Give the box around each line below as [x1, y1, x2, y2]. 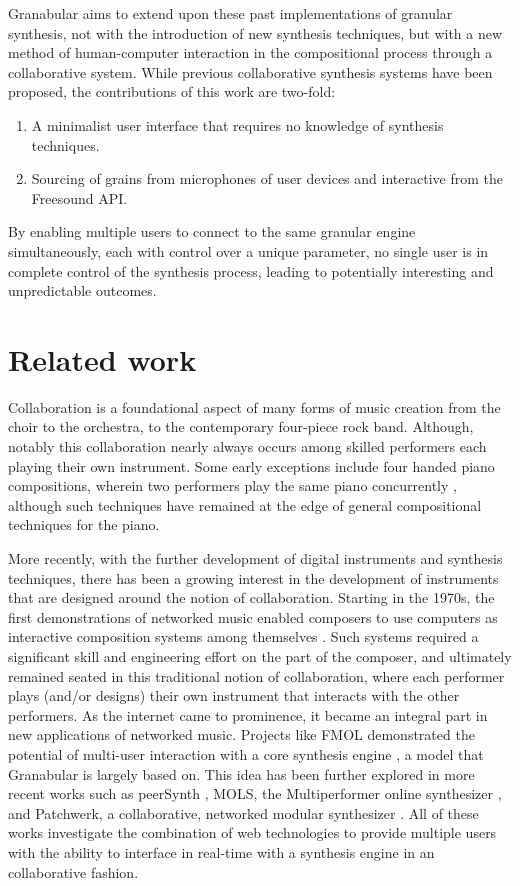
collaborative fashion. [8, 861, 139, 882]
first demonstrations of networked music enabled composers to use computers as [8, 606, 498, 627]
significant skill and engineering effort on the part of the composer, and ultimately [8, 645, 512, 666]
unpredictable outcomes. [8, 280, 157, 301]
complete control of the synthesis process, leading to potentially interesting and [8, 260, 494, 281]
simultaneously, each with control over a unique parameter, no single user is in [8, 240, 489, 261]
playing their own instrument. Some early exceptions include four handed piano [8, 455, 495, 476]
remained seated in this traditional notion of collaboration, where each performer [8, 665, 505, 686]
